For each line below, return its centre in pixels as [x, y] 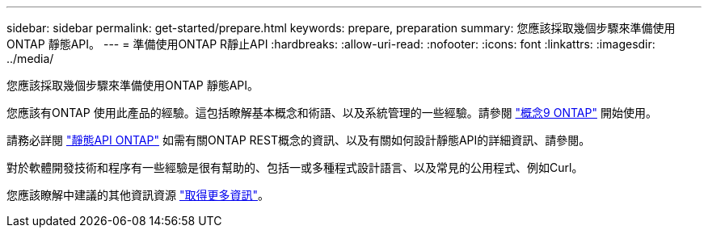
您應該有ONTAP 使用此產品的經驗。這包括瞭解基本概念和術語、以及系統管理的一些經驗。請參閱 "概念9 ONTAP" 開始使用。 [332, 113]
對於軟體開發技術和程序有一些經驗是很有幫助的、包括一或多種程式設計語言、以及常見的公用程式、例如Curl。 [295, 167]
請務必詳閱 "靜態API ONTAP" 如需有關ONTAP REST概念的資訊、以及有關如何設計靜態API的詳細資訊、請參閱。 [299, 140]
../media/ [30, 58]
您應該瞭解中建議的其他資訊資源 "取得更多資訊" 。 [138, 195]
